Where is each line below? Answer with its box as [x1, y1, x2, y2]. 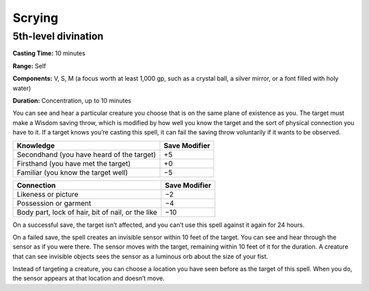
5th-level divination [12, 30, 104, 42]
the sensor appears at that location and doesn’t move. [12, 274, 165, 283]
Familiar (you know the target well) [16, 167, 128, 177]
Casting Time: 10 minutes [12, 49, 85, 57]
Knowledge [16, 141, 55, 150]
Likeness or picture [16, 189, 79, 199]
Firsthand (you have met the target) [16, 158, 131, 168]
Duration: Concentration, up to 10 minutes [12, 96, 132, 105]
